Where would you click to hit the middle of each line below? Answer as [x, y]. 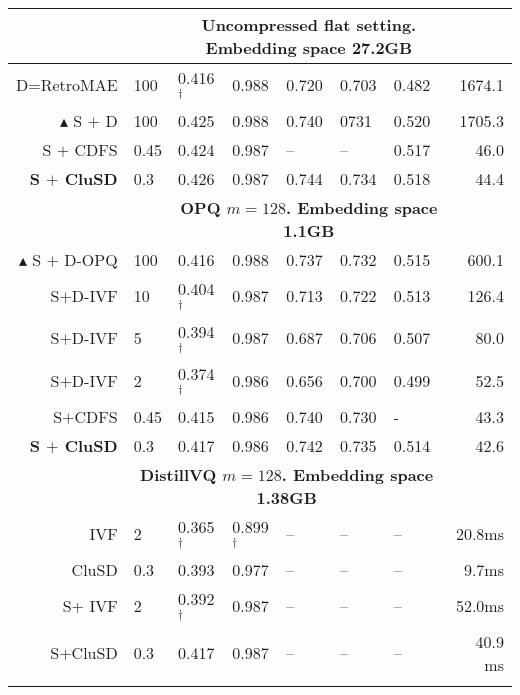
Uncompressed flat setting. [309, 24]
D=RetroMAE [67, 84]
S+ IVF [90, 605]
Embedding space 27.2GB [309, 47]
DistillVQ [178, 475]
